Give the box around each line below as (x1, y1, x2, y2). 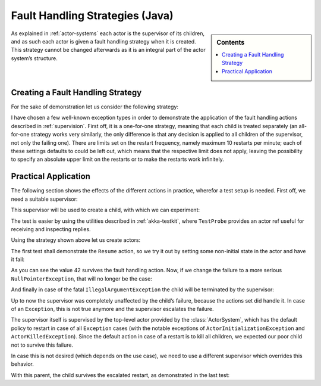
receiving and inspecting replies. (11, 225, 92, 232)
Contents (216, 38, 245, 46)
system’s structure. (11, 54, 58, 62)
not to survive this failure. (11, 341, 74, 348)
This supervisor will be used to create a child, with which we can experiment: (11, 206, 200, 214)
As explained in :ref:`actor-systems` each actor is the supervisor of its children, (11, 30, 205, 37)
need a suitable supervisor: (11, 195, 78, 203)
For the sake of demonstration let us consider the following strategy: (11, 103, 178, 110)
